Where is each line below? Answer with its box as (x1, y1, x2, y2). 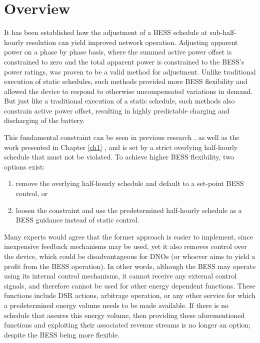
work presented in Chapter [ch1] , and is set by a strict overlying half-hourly (4, 141, 238, 152)
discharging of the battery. (4, 115, 85, 125)
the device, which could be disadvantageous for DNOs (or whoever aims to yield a (4, 251, 255, 261)
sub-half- (209, 27, 236, 37)
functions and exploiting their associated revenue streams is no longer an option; (4, 319, 250, 330)
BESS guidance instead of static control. (15, 214, 139, 225)
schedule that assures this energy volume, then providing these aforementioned (4, 309, 245, 320)
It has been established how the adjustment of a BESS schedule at (4, 27, 207, 37)
